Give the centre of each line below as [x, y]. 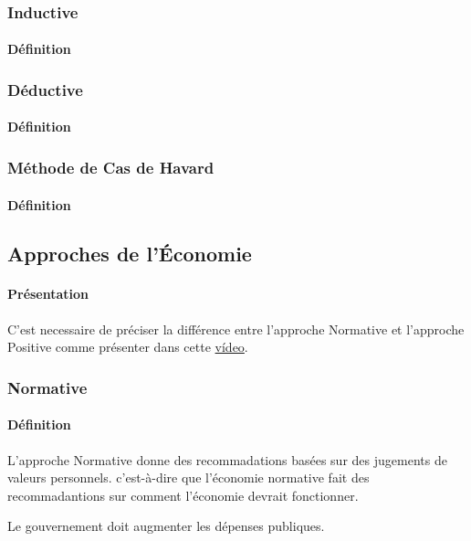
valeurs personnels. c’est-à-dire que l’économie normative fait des [188, 477]
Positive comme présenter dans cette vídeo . [128, 347]
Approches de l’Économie [130, 254]
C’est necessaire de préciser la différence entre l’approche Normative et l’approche [236, 329]
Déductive [45, 89]
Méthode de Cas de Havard [111, 167]
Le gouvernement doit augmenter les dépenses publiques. [166, 526]
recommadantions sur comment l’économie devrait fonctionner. [183, 495]
